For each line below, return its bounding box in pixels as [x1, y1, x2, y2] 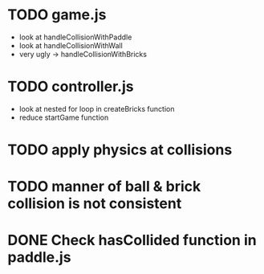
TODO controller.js [7, 78, 134, 96]
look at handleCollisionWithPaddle [18, 32, 132, 42]
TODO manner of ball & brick [7, 178, 201, 196]
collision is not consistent [7, 194, 182, 213]
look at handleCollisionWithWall [18, 40, 124, 50]
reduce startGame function [18, 112, 109, 122]
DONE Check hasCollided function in [7, 231, 258, 250]
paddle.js [7, 248, 71, 267]
